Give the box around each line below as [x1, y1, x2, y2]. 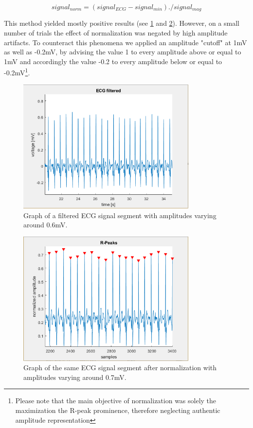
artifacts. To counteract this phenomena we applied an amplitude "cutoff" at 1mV [4, 37, 247, 47]
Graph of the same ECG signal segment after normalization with [23, 362, 217, 373]
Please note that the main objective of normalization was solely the [15, 395, 217, 406]
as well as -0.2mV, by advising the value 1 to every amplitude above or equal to [4, 47, 241, 57]
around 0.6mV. [23, 220, 68, 230]
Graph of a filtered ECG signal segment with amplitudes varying [23, 210, 217, 220]
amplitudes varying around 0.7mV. [23, 372, 126, 382]
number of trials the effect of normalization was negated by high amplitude [4, 28, 228, 38]
